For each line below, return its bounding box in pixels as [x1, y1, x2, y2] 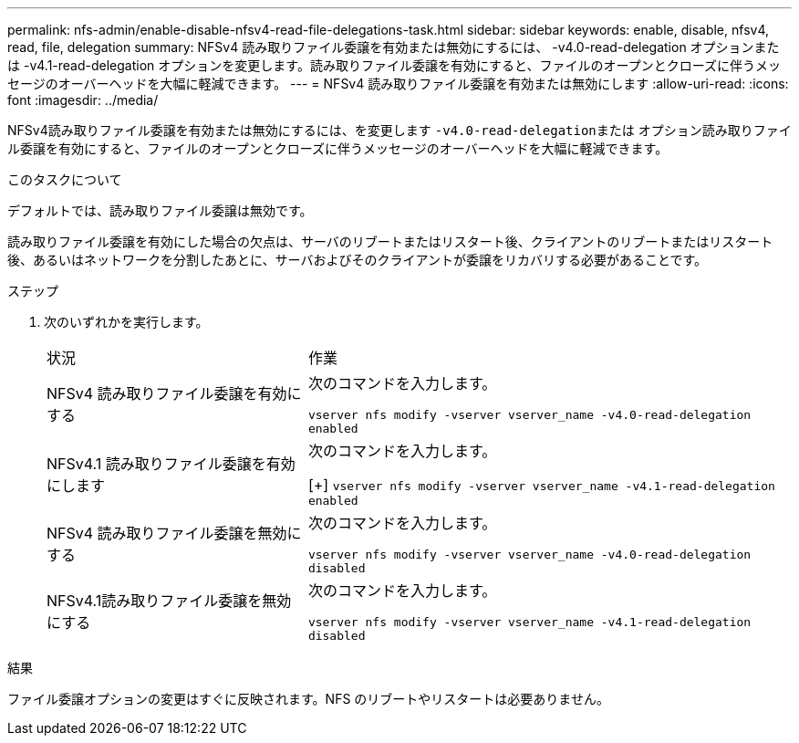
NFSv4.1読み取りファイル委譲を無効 [47, 591, 292, 610]
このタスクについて [7, 172, 122, 187]
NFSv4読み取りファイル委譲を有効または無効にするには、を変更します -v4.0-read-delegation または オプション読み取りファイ [7, 122, 792, 138]
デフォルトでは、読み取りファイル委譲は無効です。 [7, 203, 313, 218]
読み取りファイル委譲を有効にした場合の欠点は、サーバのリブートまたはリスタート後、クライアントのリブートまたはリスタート [7, 234, 773, 249]
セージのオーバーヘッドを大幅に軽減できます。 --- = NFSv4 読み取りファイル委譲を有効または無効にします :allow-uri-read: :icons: [7, 76, 789, 91]
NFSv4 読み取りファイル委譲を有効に [47, 384, 302, 403]
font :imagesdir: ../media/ [7, 92, 159, 108]
